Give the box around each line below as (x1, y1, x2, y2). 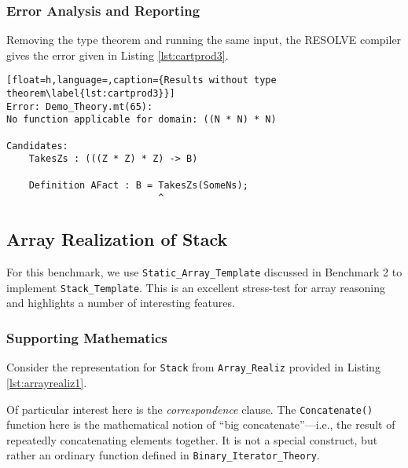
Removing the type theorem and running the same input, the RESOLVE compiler (6, 31, 402, 48)
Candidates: (6, 140, 68, 152)
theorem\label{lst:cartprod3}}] (6, 88, 175, 100)
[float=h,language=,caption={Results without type (6, 75, 277, 86)
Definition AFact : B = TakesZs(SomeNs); (28, 179, 248, 191)
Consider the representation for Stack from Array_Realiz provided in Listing (6, 359, 380, 375)
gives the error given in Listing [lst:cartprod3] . (6, 46, 229, 63)
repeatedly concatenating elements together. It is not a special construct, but (6, 431, 378, 448)
